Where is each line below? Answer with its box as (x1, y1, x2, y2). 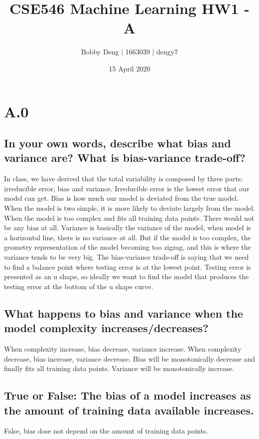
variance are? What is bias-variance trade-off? (4, 150, 246, 165)
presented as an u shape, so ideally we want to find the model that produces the (4, 271, 249, 282)
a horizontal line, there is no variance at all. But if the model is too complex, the (4, 232, 251, 242)
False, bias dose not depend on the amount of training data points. (4, 426, 208, 436)
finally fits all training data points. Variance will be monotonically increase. (4, 363, 235, 374)
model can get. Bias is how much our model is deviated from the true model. (4, 193, 239, 203)
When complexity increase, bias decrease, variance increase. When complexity (4, 344, 242, 354)
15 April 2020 (109, 63, 150, 73)
